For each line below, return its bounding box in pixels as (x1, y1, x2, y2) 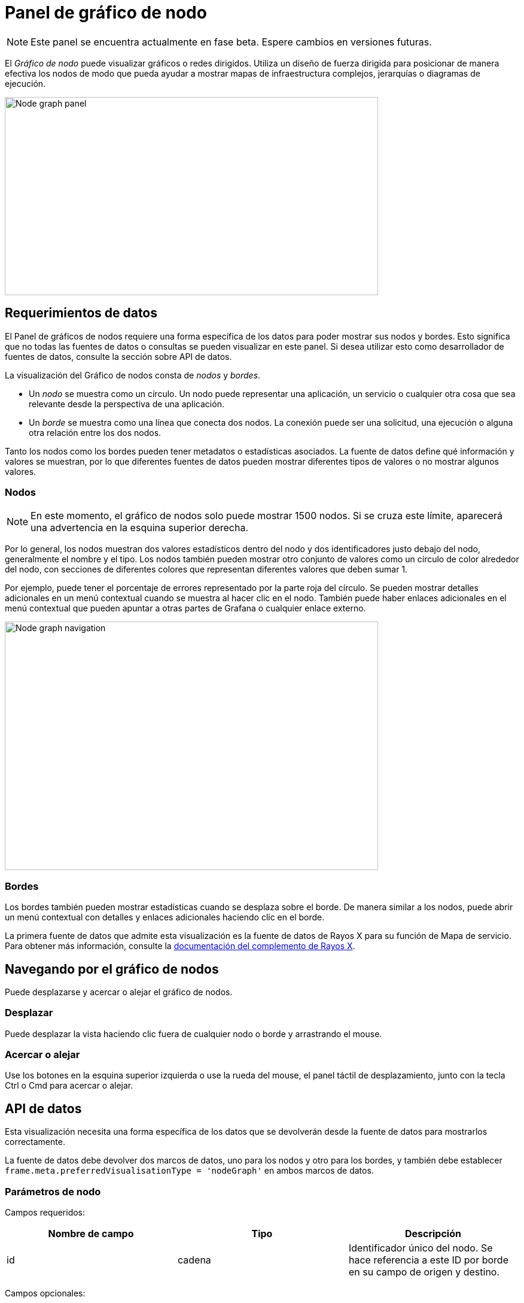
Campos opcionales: (5, 1288, 86, 1299)
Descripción (404, 1228, 461, 1240)
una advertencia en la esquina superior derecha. (31, 522, 249, 534)
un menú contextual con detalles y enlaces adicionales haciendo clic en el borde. (5, 912, 325, 923)
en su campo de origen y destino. (348, 1266, 500, 1278)
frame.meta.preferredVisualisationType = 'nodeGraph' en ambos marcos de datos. (5, 1165, 374, 1176)
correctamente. (5, 1137, 65, 1147)
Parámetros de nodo (5, 1185, 101, 1198)
